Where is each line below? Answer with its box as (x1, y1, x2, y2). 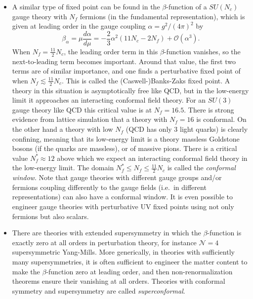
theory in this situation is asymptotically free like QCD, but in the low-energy (12, 85, 249, 95)
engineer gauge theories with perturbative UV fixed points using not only (12, 201, 234, 212)
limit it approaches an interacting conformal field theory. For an (12, 95, 206, 105)
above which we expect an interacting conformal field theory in (57, 152, 248, 163)
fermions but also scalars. (12, 211, 89, 221)
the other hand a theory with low (12, 124, 113, 134)
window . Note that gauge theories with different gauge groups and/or (12, 172, 222, 183)
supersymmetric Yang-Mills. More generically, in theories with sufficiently (12, 247, 235, 257)
